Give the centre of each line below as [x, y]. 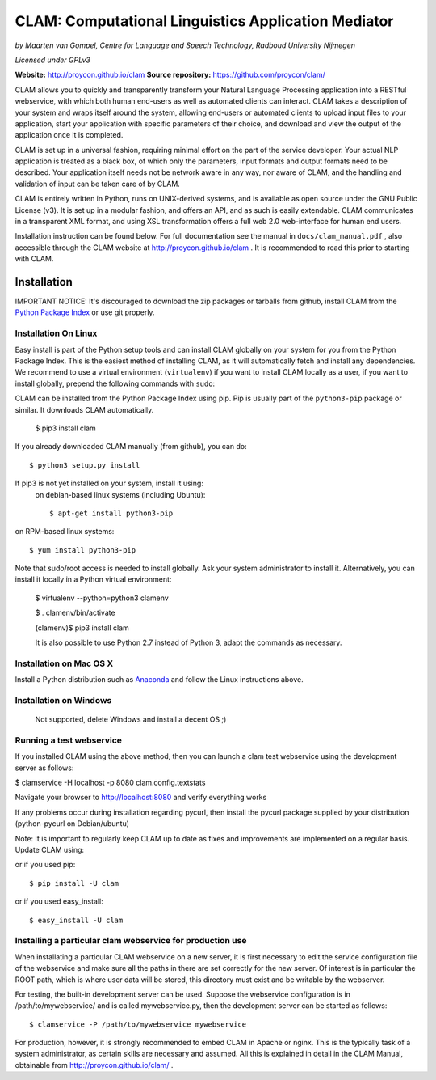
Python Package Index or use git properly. [85, 312]
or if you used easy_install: [59, 901]
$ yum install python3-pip [83, 550]
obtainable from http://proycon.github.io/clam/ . [94, 1065]
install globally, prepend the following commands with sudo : [115, 383]
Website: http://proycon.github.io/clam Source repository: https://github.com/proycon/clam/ [170, 75]
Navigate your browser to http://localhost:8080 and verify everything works [141, 798]
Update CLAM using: [50, 850]
